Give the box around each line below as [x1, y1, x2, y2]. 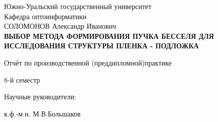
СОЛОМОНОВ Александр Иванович [4, 21, 117, 31]
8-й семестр [4, 74, 40, 85]
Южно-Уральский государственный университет [4, 1, 152, 11]
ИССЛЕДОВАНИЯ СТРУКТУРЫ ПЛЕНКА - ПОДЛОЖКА [4, 40, 199, 51]
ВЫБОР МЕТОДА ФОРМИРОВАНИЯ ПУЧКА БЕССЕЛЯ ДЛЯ [4, 30, 214, 41]
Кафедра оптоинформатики [4, 11, 87, 21]
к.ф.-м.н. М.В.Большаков [4, 108, 81, 118]
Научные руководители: [4, 91, 76, 102]
